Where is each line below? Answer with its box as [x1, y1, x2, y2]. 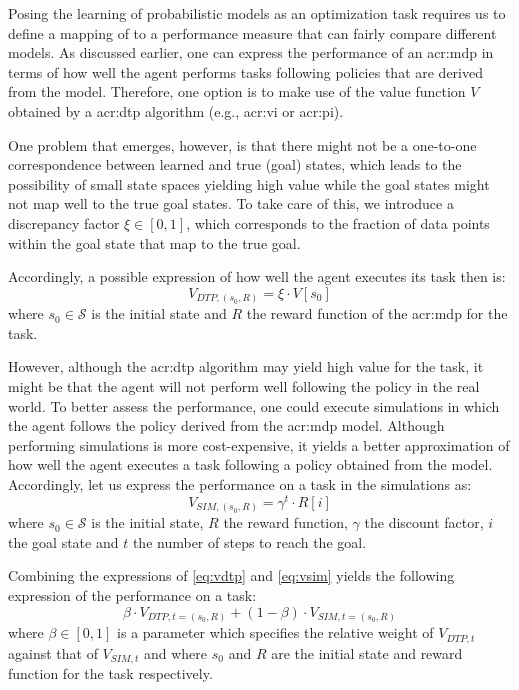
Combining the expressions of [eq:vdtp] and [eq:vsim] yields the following [8, 565, 455, 586]
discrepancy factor [8, 212, 120, 233]
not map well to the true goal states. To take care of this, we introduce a [8, 193, 454, 214]
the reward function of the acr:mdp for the [246, 303, 508, 324]
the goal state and [8, 531, 119, 552]
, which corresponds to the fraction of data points [186, 212, 490, 233]
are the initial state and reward [271, 642, 463, 663]
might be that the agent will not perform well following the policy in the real [8, 376, 480, 397]
